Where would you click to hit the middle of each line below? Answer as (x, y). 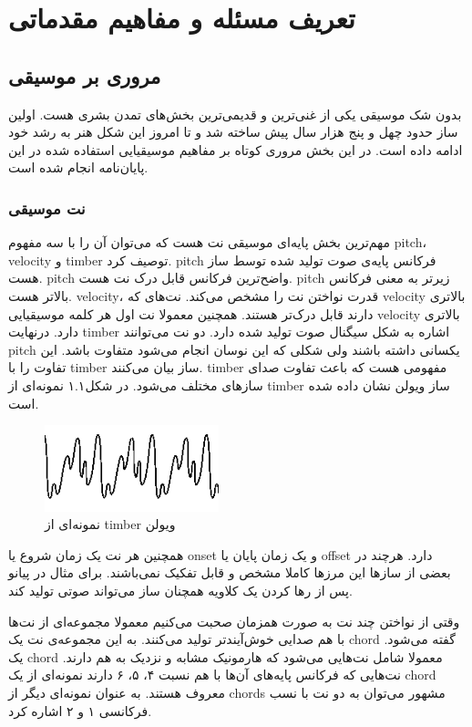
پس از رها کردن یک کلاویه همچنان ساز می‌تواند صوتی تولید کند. (180, 590)
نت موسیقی (47, 208)
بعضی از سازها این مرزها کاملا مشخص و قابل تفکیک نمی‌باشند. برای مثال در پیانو (230, 572)
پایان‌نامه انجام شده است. (78, 167)
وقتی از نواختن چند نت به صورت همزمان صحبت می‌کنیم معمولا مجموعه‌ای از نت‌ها (234, 621)
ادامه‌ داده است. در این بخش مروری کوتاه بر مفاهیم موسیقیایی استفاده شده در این (236, 149)
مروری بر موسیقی (85, 75)
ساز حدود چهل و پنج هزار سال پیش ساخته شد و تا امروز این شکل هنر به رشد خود (233, 132)
